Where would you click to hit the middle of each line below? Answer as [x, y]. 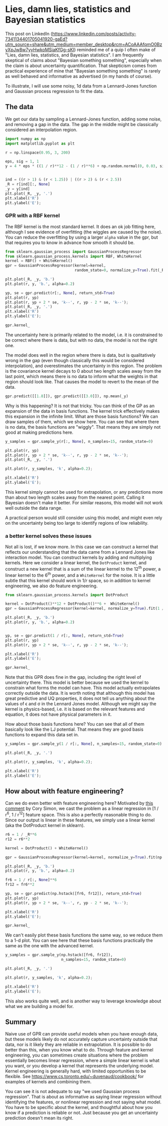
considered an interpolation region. [41, 130]
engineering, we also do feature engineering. [51, 586]
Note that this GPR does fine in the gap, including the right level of [73, 677]
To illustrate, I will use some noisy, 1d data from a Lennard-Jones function [81, 86]
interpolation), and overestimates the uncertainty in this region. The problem [84, 366]
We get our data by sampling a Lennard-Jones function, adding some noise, [83, 119]
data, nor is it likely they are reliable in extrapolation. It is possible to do [78, 1044]
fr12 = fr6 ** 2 [20, 885]
